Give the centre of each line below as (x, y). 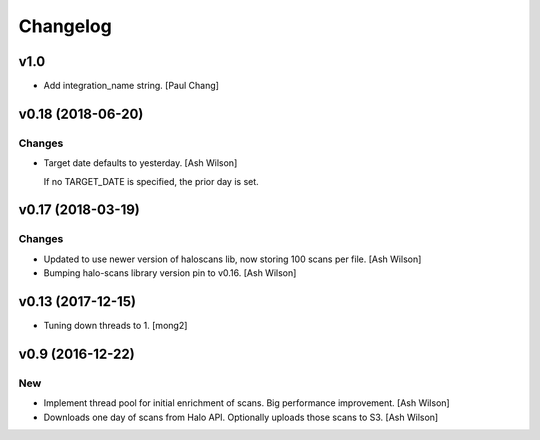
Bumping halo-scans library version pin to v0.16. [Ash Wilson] (170, 273)
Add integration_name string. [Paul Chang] (131, 86)
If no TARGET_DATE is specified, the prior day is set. (151, 181)
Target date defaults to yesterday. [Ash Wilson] (140, 163)
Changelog (65, 26)
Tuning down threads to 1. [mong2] (115, 326)
